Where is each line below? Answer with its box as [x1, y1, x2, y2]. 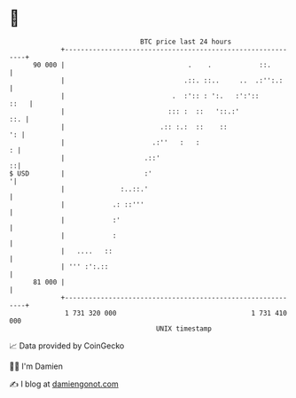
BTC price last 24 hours [140, 37, 232, 46]
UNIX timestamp [155, 324, 213, 333]
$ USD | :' [9, 168, 152, 178]
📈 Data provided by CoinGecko [9, 340, 125, 351]
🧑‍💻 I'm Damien [9, 361, 64, 371]
